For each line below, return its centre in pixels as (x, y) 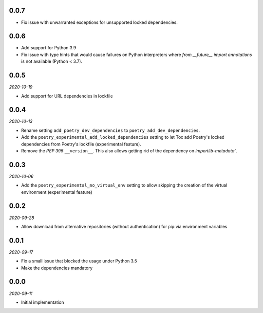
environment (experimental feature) (57, 192)
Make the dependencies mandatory (57, 268)
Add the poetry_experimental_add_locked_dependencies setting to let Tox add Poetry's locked (123, 137)
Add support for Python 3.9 (49, 48)
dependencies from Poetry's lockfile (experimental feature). (81, 144)
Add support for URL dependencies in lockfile (67, 96)
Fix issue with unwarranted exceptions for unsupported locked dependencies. (99, 22)
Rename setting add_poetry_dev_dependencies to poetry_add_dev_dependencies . (111, 130)
